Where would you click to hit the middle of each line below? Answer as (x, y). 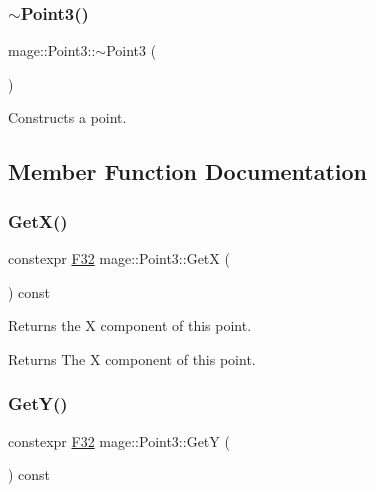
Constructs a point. (67, 117)
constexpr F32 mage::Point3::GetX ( (119, 258)
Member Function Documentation (188, 171)
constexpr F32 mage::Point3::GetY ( (119, 440)
